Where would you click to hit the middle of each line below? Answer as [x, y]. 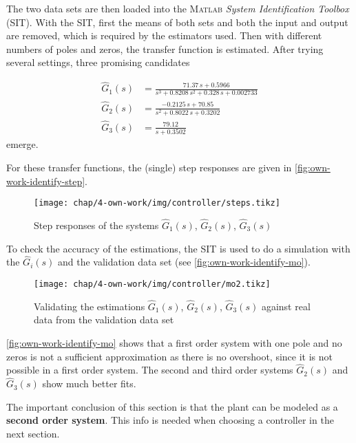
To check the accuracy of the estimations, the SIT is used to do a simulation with [178, 248]
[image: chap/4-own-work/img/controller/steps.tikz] [157, 203]
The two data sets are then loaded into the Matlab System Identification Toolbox [178, 8]
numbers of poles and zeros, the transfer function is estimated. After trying [165, 48]
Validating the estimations [90, 306]
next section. [33, 434]
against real [286, 306]
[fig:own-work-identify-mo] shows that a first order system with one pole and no [174, 343]
